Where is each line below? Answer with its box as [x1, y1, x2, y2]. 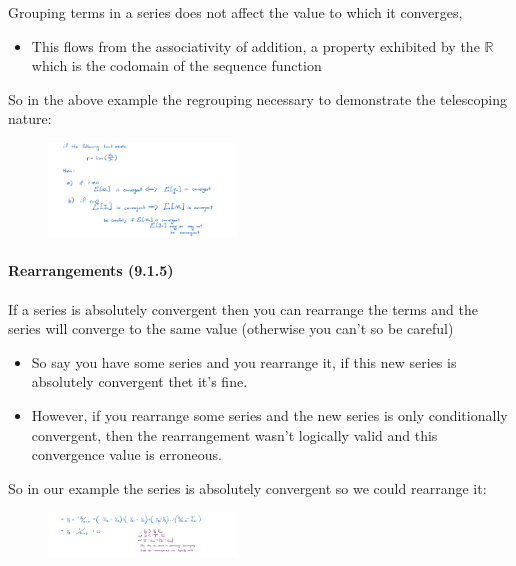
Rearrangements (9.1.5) [8, 260, 174, 281]
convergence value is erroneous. [31, 444, 222, 465]
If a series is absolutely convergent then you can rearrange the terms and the [8, 298, 478, 319]
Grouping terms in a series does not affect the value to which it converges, [8, 2, 463, 22]
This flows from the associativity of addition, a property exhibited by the [31, 35, 480, 56]
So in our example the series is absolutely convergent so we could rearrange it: [8, 477, 487, 498]
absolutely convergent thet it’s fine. [31, 371, 248, 392]
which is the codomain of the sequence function [31, 55, 322, 76]
